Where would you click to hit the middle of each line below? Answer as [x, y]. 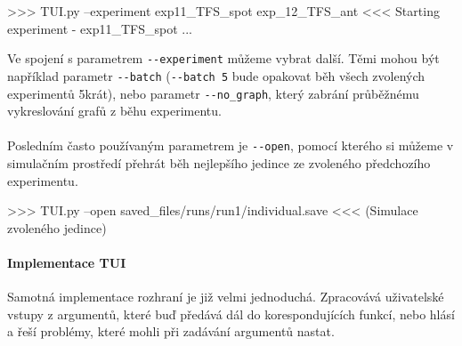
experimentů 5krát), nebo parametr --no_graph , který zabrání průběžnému [213, 93]
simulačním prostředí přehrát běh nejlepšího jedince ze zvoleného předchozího [219, 163]
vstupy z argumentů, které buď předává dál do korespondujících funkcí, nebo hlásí [231, 314]
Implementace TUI [67, 262]
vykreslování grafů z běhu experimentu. [114, 111]
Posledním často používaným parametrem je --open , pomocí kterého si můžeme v [231, 145]
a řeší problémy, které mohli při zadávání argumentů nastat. [171, 331]
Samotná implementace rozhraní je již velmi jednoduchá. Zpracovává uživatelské [226, 297]
